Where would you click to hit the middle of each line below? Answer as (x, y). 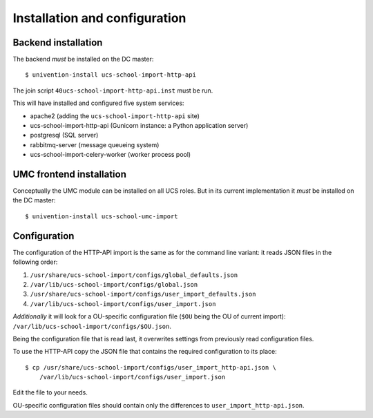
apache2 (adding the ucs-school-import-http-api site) (115, 116)
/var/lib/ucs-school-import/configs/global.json (114, 284)
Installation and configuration (99, 18)
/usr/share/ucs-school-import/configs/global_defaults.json (134, 275)
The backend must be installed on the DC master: (83, 59)
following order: (35, 262)
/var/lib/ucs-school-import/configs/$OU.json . (92, 326)
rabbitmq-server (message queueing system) (95, 144)
